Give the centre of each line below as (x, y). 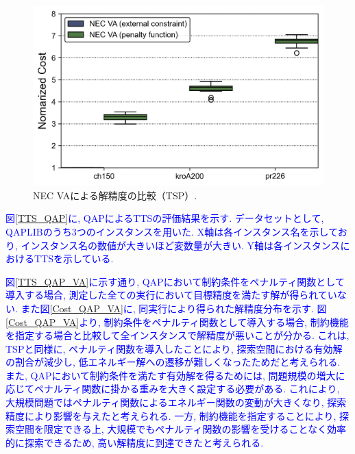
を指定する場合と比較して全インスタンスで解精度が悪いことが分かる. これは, (177, 335)
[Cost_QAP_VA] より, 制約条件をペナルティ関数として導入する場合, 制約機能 (177, 321)
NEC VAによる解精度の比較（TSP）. (115, 195)
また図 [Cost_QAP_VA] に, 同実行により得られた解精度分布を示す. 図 (174, 308)
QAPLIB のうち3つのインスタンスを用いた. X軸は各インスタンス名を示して (172, 231)
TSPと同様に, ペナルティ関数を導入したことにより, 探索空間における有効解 (174, 348)
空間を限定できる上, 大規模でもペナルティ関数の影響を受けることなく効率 (181, 429)
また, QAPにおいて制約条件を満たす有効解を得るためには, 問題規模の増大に (175, 375)
